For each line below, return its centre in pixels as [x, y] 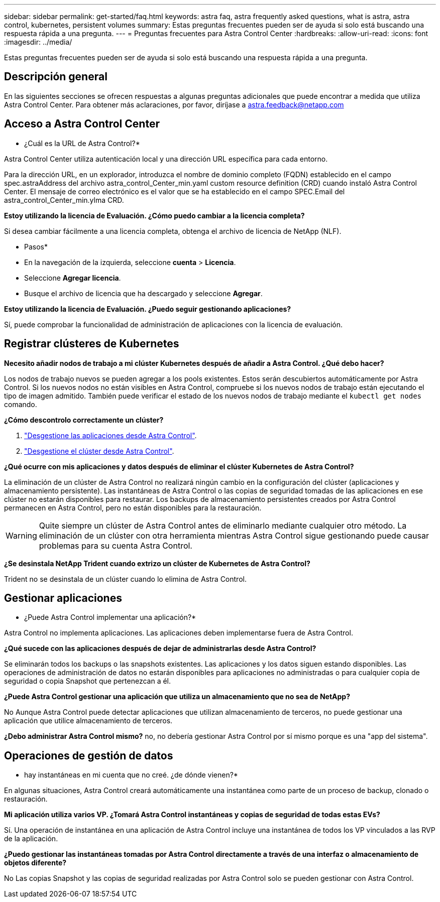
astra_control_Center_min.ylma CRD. [64, 200]
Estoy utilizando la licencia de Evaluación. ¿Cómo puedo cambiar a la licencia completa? [154, 215]
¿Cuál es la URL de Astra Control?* [82, 143]
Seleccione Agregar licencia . [73, 278]
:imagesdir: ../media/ [38, 42]
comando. [21, 404]
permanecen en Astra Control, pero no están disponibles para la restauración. [133, 507]
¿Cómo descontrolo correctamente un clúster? [84, 420]
